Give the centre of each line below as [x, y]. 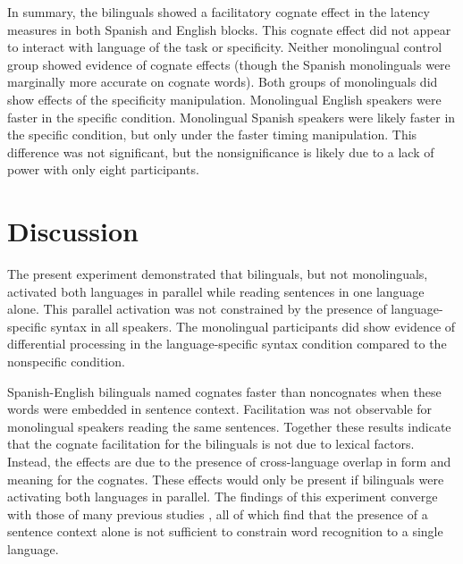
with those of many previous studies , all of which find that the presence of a [218, 513]
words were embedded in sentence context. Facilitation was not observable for [220, 409]
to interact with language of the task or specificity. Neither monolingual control [225, 47]
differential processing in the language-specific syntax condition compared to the [227, 344]
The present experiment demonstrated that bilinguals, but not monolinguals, [218, 274]
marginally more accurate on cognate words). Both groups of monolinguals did [223, 82]
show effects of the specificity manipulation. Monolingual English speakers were [224, 99]
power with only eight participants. [103, 169]
